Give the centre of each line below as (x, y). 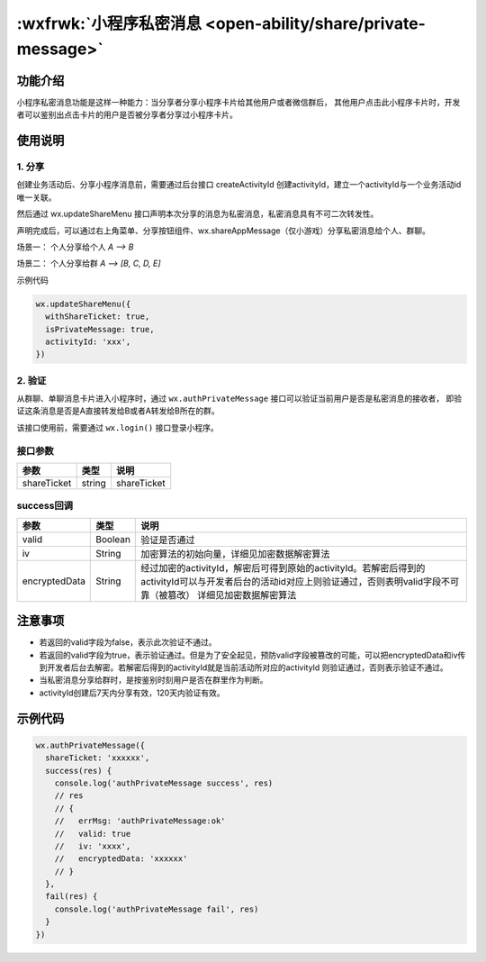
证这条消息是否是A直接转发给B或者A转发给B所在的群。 (118, 411)
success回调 (45, 506)
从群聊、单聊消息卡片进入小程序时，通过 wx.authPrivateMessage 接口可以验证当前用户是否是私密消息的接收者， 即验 (239, 399)
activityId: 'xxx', (88, 341)
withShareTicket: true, (98, 317)
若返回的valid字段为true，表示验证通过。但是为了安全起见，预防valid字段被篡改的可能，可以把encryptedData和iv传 (252, 655)
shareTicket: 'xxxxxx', (98, 758)
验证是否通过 (168, 540)
